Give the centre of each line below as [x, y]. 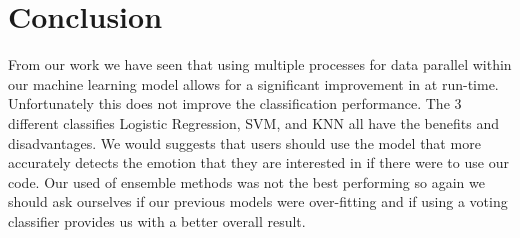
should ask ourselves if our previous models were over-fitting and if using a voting [258, 201]
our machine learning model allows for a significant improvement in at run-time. [253, 83]
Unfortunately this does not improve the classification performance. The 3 [235, 103]
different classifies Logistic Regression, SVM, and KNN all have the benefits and [253, 122]
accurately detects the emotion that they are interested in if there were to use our [258, 162]
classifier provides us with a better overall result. [157, 220]
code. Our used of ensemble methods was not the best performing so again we [246, 181]
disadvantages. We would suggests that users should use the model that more [244, 142]
